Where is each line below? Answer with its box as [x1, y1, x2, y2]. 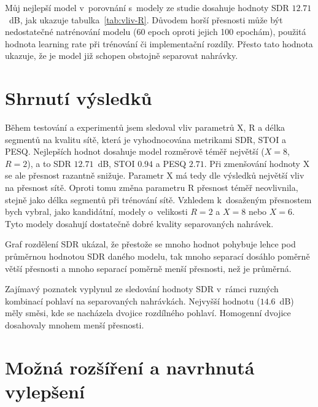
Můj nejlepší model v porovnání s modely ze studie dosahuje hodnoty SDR [5, 1, 289, 14]
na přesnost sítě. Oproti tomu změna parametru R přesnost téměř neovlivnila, [5, 181, 298, 194]
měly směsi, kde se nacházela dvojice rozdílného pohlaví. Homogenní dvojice [5, 306, 291, 319]
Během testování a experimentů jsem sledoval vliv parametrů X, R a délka [5, 121, 285, 134]
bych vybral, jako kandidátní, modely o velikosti [5, 205, 188, 218]
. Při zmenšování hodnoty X [204, 157, 310, 169]
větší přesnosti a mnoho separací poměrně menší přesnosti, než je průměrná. [5, 262, 292, 274]
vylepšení [5, 378, 85, 403]
